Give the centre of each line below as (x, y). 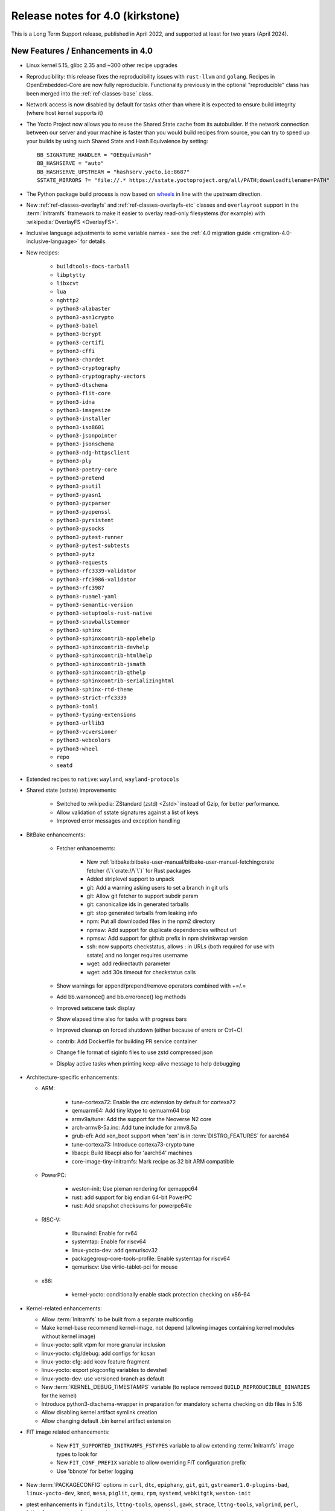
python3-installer (84, 419)
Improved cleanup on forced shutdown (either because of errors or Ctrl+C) (150, 1030)
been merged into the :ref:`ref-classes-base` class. (90, 93)
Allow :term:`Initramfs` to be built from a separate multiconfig (117, 1319)
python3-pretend (81, 478)
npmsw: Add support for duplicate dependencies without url (161, 930)
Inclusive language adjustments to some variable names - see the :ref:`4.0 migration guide (139, 233)
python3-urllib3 (81, 723)
